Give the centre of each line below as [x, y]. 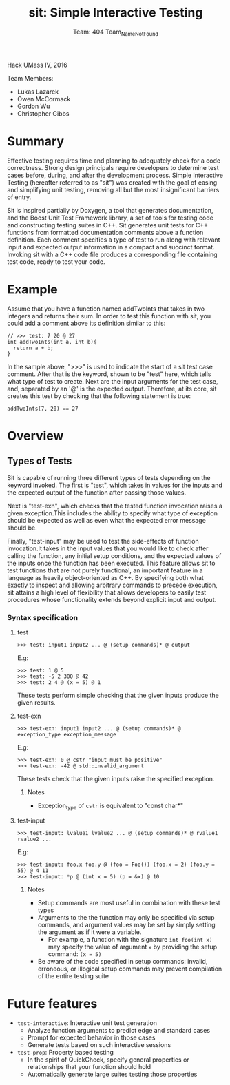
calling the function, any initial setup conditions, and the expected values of [114, 555]
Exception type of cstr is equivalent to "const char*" [111, 806]
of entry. [19, 197]
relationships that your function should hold [89, 1066]
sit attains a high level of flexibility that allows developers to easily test [107, 592]
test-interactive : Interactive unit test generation [87, 1023]
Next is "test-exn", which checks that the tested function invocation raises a [115, 506]
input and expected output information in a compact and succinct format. [111, 247]
